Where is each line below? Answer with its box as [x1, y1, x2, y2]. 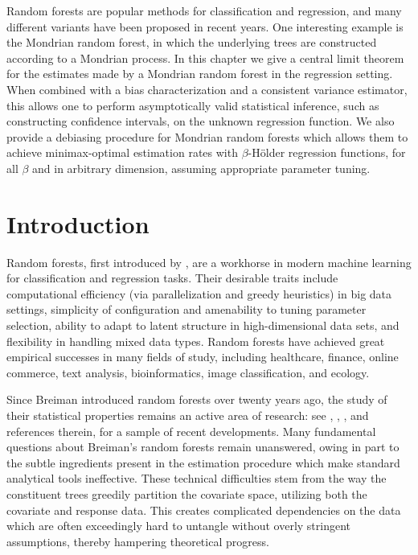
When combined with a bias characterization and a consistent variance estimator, [6, 80, 408, 97]
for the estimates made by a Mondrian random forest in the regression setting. [6, 65, 393, 82]
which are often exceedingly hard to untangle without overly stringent [6, 517, 351, 534]
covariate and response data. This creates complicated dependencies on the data [6, 501, 401, 518]
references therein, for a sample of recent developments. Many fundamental [6, 422, 376, 439]
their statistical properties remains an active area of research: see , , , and [6, 407, 369, 423]
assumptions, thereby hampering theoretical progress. [6, 532, 269, 549]
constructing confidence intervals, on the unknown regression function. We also [6, 113, 395, 129]
